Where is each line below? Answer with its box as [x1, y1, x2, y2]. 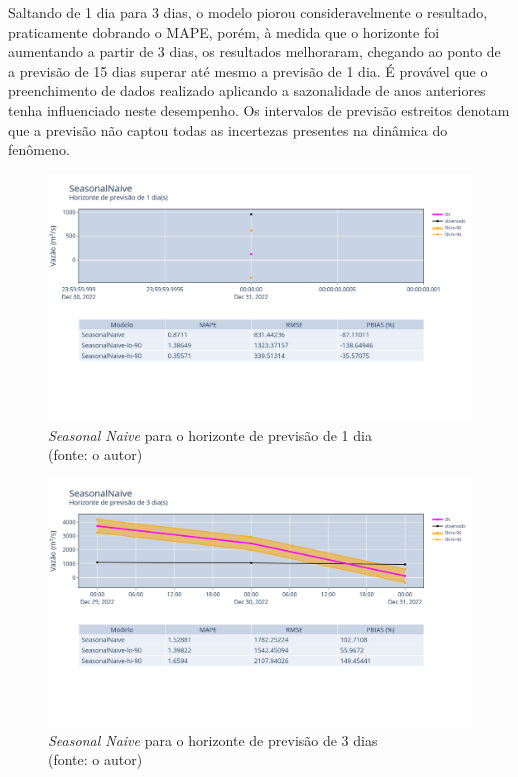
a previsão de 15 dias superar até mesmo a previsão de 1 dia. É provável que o [8, 60, 488, 81]
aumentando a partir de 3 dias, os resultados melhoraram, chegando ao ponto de [8, 41, 501, 62]
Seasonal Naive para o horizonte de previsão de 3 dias [48, 729, 378, 750]
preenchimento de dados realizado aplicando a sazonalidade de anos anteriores [8, 80, 486, 101]
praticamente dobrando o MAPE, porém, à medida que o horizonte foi [8, 21, 440, 42]
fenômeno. [8, 139, 70, 160]
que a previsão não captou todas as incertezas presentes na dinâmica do [8, 119, 448, 140]
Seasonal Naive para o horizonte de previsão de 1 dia [48, 424, 372, 445]
